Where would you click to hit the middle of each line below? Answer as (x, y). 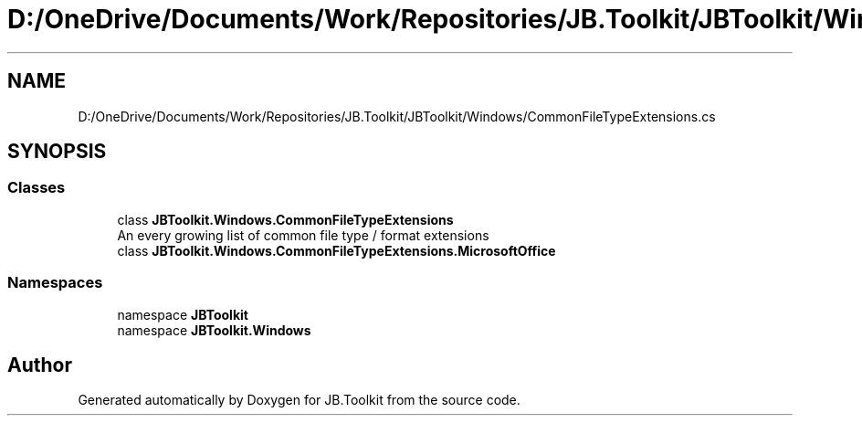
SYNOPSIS (57, 152)
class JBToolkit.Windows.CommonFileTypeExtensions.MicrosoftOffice (336, 250)
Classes (37, 188)
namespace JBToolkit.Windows (214, 330)
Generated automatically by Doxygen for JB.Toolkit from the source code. (299, 400)
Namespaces (55, 283)
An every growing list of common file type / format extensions (303, 235)
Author (40, 365)
